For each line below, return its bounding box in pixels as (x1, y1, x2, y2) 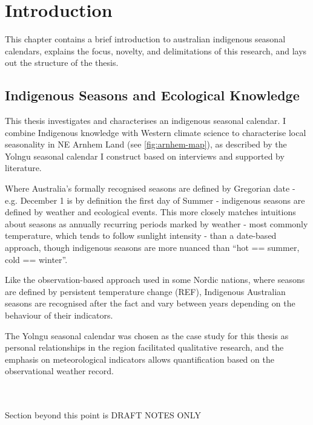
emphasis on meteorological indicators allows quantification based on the (5, 352, 274, 365)
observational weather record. (5, 365, 114, 377)
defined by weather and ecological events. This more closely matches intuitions (5, 206, 296, 218)
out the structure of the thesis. (5, 56, 119, 69)
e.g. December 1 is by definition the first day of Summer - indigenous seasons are (5, 193, 305, 206)
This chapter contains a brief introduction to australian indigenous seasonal (5, 33, 286, 45)
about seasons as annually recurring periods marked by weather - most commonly (5, 217, 308, 230)
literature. (5, 161, 42, 174)
